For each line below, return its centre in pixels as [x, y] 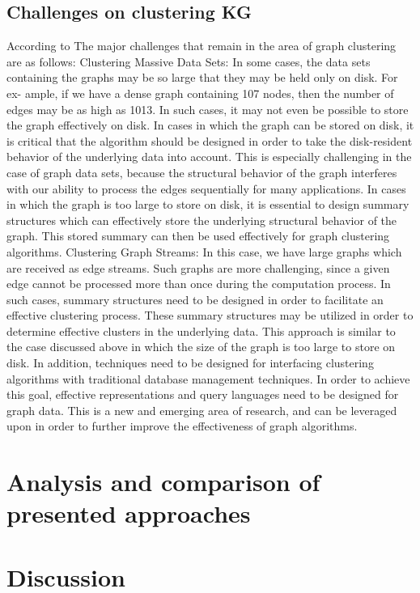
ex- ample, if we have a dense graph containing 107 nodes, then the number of [200, 93]
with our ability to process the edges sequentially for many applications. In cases [206, 188]
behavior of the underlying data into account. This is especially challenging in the [209, 157]
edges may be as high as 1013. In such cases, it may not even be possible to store [208, 109]
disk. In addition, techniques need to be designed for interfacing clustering [190, 363]
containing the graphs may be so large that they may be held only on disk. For [202, 77]
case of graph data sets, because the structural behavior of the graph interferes [202, 172]
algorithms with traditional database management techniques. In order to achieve [208, 378]
